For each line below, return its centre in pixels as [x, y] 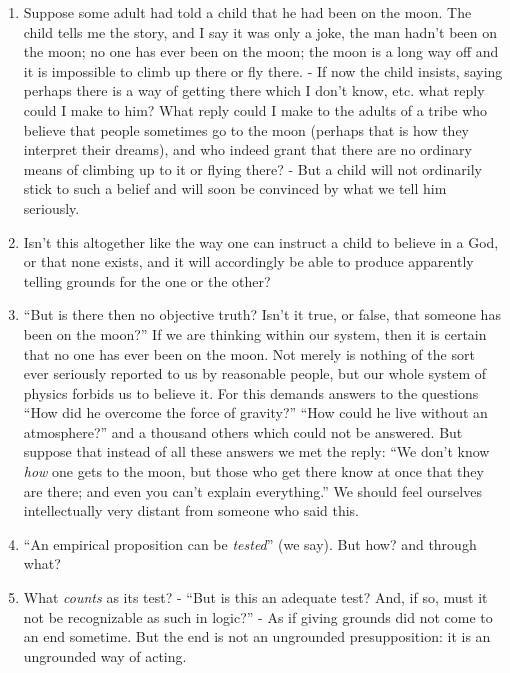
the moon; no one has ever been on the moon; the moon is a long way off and [261, 51]
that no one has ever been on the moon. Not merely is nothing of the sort [249, 353]
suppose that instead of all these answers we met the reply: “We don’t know [256, 451]
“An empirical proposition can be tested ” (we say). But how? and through [250, 543]
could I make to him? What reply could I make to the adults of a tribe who [255, 109]
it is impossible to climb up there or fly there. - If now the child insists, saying [263, 70]
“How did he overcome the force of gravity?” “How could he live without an [255, 412]
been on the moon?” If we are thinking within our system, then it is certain [255, 333]
